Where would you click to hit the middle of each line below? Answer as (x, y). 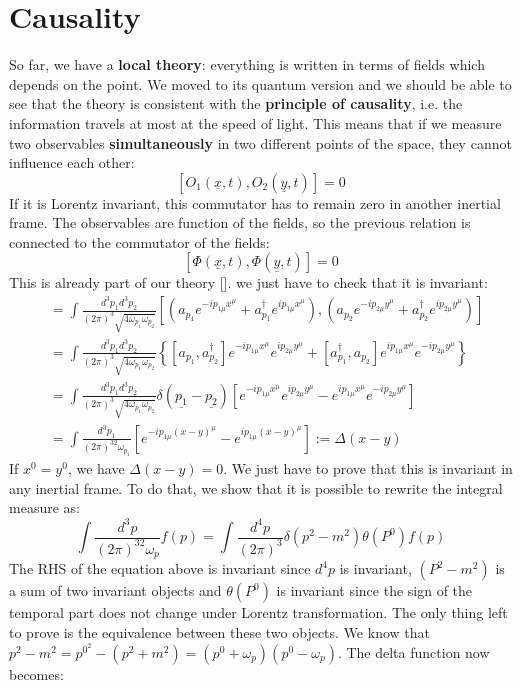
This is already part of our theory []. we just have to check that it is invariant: (248, 282)
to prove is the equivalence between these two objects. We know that (219, 632)
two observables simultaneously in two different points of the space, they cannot (260, 142)
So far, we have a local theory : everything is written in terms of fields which (247, 64)
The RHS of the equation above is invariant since (160, 568)
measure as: (44, 507)
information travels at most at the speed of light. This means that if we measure (255, 122)
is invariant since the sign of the (374, 590)
